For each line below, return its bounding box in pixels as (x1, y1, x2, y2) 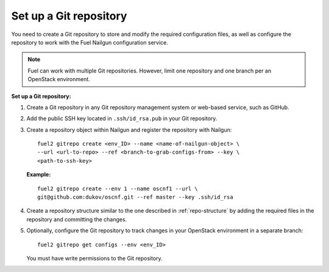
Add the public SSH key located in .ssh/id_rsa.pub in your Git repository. (26, 115, 218, 122)
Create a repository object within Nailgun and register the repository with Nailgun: (26, 126, 232, 134)
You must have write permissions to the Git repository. (26, 254, 163, 262)
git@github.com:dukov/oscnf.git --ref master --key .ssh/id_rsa (37, 194, 234, 201)
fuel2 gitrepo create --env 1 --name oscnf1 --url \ (37, 185, 198, 192)
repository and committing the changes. (26, 215, 127, 223)
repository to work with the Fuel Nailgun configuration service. (11, 38, 169, 46)
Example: (26, 171, 51, 178)
